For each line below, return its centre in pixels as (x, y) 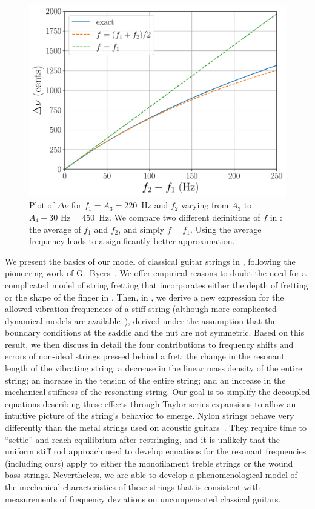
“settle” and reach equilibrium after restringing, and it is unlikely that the (142, 439)
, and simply (141, 229)
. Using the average (226, 229)
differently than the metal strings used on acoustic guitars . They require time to (156, 427)
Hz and (155, 205)
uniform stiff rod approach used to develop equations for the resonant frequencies (156, 451)
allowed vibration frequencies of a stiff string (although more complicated (141, 309)
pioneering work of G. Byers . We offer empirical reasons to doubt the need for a (156, 273)
